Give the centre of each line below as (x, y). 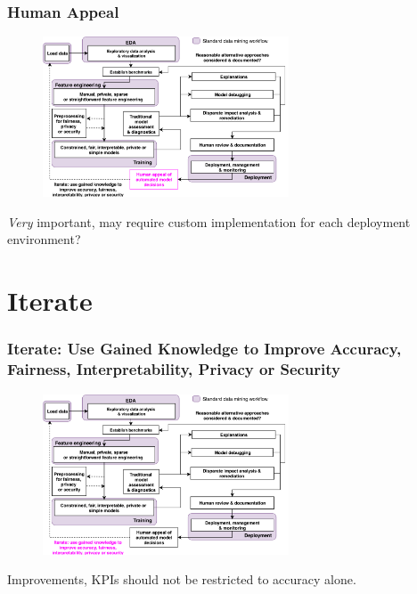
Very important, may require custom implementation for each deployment (209, 221)
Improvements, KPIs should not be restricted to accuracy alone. (182, 579)
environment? (44, 239)
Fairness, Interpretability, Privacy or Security (174, 369)
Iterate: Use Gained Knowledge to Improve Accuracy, (204, 349)
